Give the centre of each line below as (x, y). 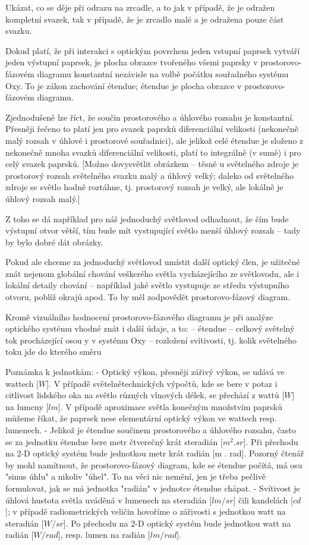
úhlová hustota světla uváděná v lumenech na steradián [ (109, 500)
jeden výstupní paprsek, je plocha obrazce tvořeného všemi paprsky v (132, 62)
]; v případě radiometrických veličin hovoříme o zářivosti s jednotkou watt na (146, 511)
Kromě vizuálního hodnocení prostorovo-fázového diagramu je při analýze (139, 316)
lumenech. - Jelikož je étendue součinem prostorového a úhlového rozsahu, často (151, 430)
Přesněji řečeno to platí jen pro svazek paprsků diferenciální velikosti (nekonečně (152, 129)
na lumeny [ (27, 406)
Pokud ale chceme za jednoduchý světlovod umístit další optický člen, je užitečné (153, 262)
